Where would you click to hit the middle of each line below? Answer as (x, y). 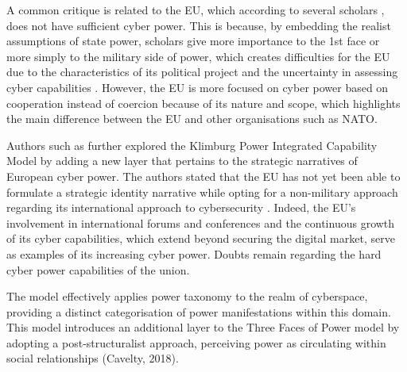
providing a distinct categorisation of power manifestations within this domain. (199, 311)
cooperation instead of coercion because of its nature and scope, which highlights (203, 103)
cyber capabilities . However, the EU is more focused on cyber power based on (198, 87)
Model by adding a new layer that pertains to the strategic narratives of (182, 161)
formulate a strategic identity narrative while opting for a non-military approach (202, 192)
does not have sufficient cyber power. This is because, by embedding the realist (199, 25)
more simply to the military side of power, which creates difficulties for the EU (198, 56)
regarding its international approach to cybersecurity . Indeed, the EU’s (181, 207)
